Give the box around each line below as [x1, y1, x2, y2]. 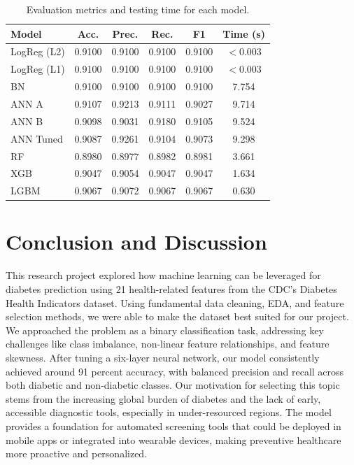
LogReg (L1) [10, 62, 65, 76]
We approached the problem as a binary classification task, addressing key [6, 322, 324, 337]
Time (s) [222, 26, 265, 41]
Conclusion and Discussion [6, 227, 267, 256]
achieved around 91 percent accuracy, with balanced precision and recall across [6, 364, 344, 378]
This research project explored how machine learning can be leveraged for [6, 268, 321, 282]
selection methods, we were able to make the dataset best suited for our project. [6, 309, 349, 324]
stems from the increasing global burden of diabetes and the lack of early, [6, 391, 321, 406]
